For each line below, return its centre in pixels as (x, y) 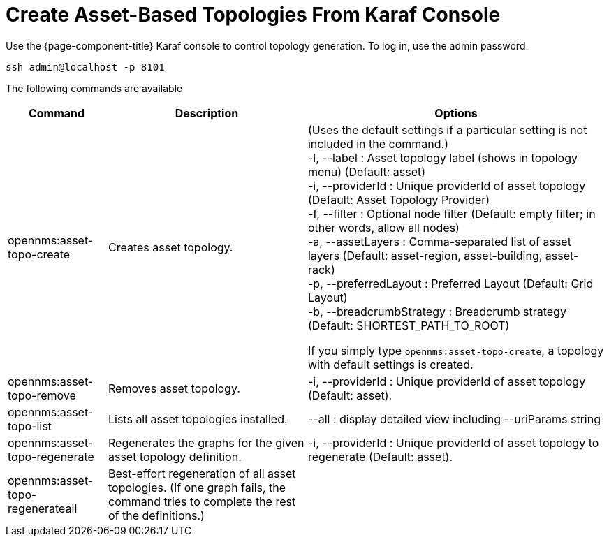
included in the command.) (378, 144)
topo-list (30, 426)
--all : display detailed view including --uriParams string (454, 419)
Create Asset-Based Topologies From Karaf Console (253, 15)
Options (456, 113)
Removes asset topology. (174, 388)
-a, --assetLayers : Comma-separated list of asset (439, 241)
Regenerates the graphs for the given (206, 442)
